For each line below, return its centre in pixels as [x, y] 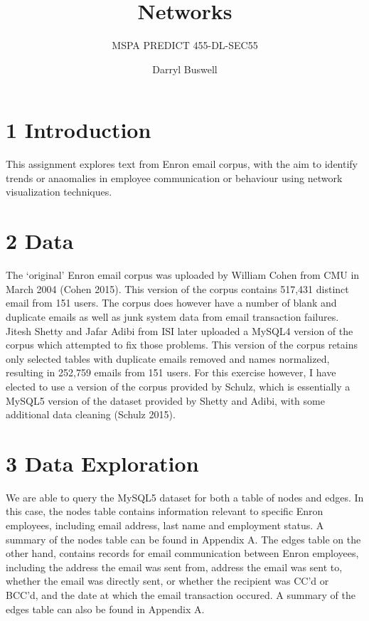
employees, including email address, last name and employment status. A [165, 525]
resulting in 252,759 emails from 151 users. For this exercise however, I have [171, 372]
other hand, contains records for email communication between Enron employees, [182, 553]
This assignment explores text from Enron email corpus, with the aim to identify [182, 164]
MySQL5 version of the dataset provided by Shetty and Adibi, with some [165, 400]
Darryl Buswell [185, 69]
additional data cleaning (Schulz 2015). [91, 414]
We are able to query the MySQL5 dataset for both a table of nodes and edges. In [185, 497]
